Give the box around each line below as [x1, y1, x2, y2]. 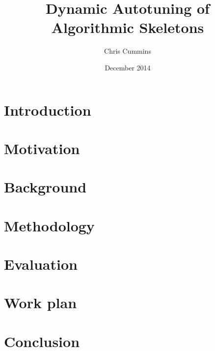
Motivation [4, 138, 80, 158]
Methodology [4, 215, 95, 235]
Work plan [4, 292, 77, 313]
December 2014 [105, 62, 151, 72]
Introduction [4, 99, 91, 120]
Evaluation [4, 254, 78, 274]
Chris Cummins [104, 46, 151, 56]
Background [4, 177, 87, 197]
